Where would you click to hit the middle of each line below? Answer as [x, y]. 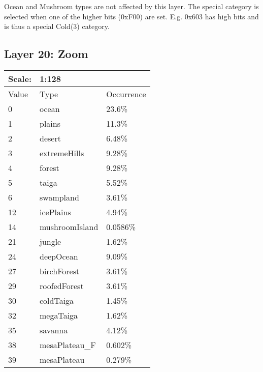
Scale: [20, 78]
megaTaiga [59, 315]
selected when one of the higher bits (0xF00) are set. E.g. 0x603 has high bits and [131, 16]
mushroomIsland [69, 226]
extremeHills [62, 153]
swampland [59, 197]
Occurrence [126, 94]
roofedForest [61, 285]
